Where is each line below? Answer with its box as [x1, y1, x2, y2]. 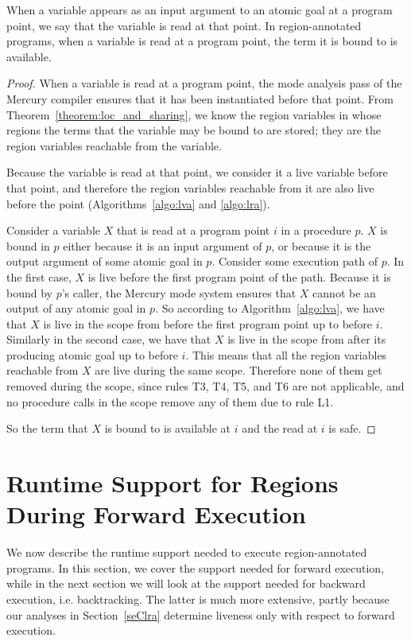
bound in [6, 237, 50, 254]
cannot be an [312, 284, 376, 301]
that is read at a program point [116, 222, 270, 239]
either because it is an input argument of [63, 237, 262, 254]
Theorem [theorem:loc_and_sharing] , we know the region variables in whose [6, 106, 382, 122]
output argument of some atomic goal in [6, 253, 203, 270]
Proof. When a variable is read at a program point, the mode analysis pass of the [6, 75, 402, 91]
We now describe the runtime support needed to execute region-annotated [6, 544, 367, 561]
